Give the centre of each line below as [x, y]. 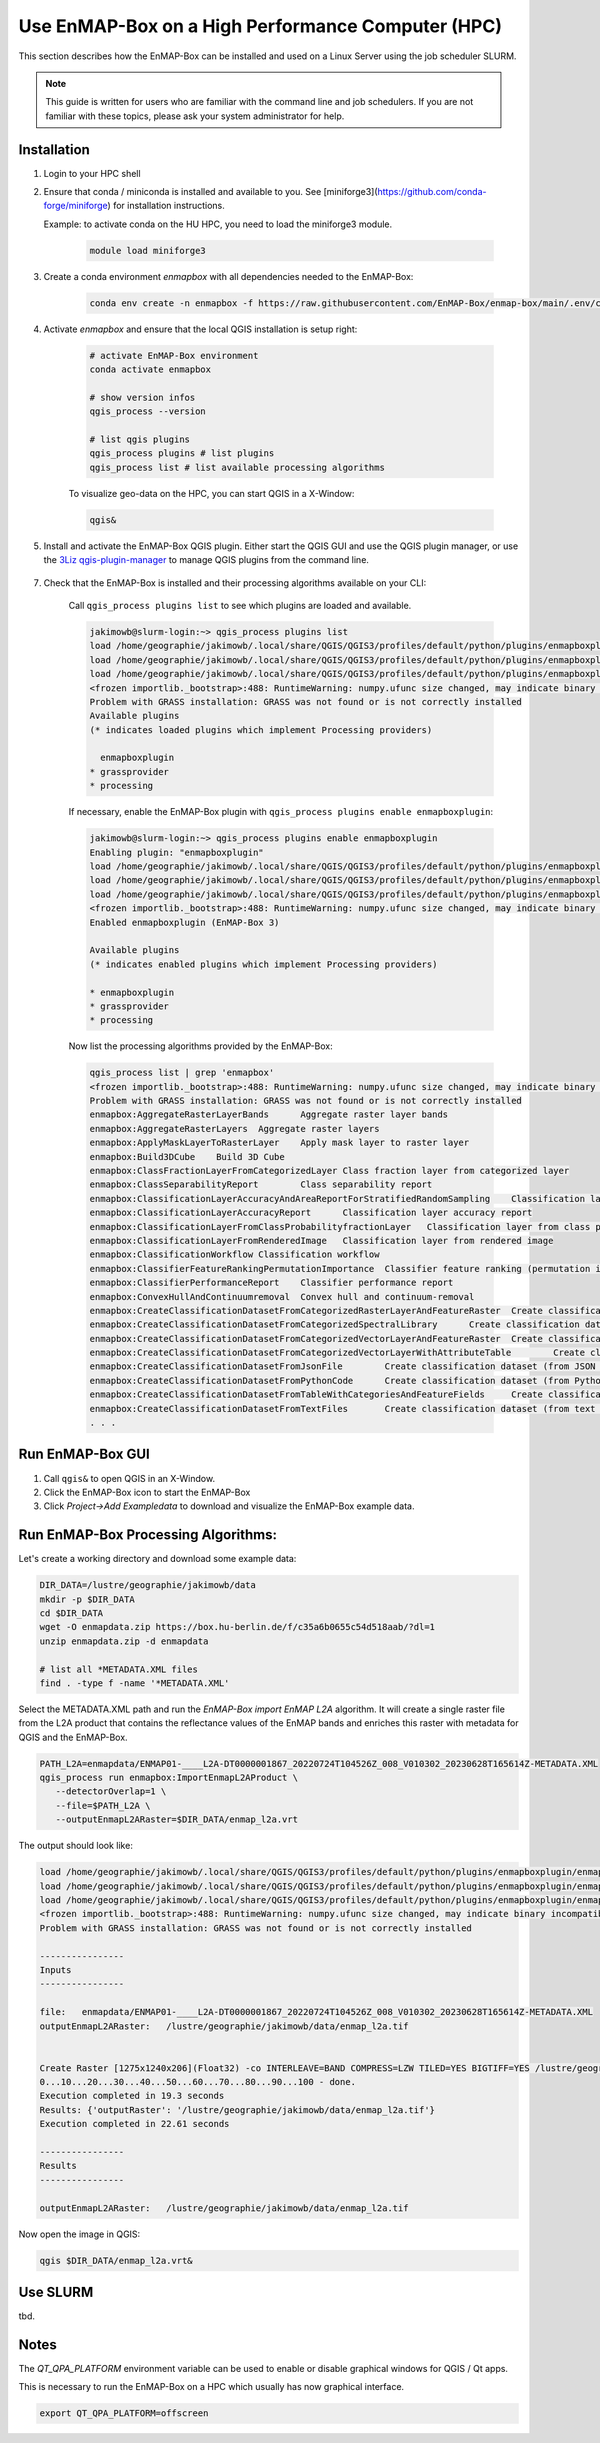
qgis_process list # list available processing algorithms [237, 467]
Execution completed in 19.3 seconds [132, 2096]
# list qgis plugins [139, 439]
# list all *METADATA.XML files [119, 1669]
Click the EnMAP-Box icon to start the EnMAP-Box [147, 1492]
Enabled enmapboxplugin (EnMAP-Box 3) [184, 922]
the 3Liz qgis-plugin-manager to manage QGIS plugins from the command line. [206, 560]
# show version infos [142, 397]
